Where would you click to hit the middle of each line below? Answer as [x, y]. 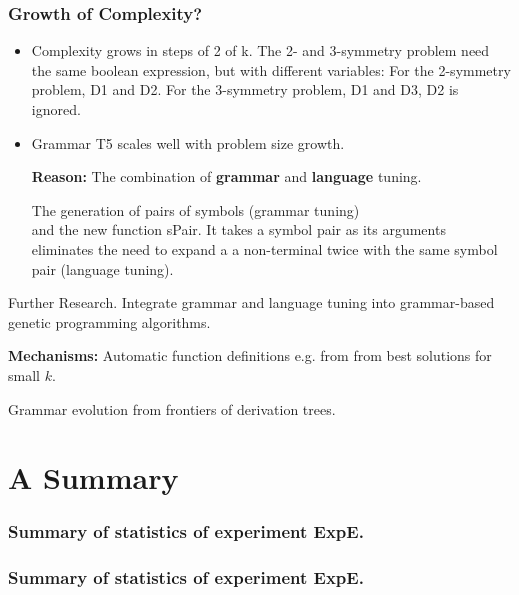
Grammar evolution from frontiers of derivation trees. [172, 408]
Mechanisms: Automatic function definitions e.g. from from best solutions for [250, 355]
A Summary [93, 477]
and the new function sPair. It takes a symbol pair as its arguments [238, 229]
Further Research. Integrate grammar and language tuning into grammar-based [251, 302]
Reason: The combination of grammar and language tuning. [226, 176]
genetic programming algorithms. [109, 321]
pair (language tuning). [102, 268]
